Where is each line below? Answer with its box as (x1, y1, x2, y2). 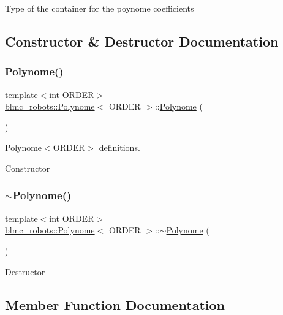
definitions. (99, 141, 140, 154)
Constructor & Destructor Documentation (5, 31, 279, 50)
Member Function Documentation (5, 295, 225, 314)
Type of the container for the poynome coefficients (5, 2, 194, 14)
